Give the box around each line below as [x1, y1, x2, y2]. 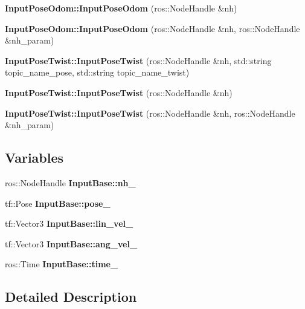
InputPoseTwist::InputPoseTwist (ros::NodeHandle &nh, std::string [5, 54, 272, 67]
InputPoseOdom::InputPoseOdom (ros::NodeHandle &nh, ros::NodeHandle [5, 22, 300, 34]
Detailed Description [5, 287, 137, 306]
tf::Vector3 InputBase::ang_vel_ [5, 237, 138, 250]
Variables [5, 148, 64, 167]
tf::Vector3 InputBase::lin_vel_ [5, 217, 133, 230]
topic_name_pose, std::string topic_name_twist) [5, 66, 190, 79]
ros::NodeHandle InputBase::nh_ [5, 176, 136, 189]
